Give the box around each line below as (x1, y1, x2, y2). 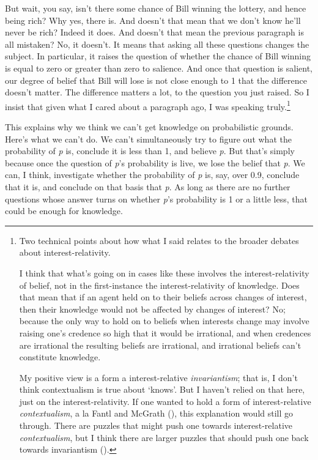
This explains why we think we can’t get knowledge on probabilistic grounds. (5, 121, 294, 133)
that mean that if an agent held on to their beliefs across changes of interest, (19, 291, 307, 303)
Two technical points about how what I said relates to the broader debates (19, 234, 299, 247)
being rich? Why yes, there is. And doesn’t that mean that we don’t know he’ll (5, 13, 301, 26)
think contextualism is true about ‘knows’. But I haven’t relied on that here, (19, 383, 305, 396)
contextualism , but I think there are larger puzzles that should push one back (19, 431, 309, 443)
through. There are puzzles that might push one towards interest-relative (19, 419, 292, 432)
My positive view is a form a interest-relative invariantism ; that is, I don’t (19, 371, 298, 384)
